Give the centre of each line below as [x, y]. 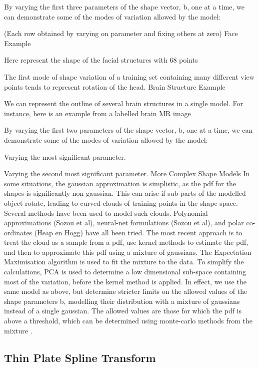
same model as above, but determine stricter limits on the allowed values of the [126, 291]
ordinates [18, 232]
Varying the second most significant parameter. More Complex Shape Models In [127, 173]
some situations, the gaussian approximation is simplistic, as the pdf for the [120, 183]
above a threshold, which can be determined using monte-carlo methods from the [128, 321]
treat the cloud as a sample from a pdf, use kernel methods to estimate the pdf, [126, 242]
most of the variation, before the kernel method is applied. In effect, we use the [125, 281]
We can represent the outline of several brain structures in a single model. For [124, 103]
